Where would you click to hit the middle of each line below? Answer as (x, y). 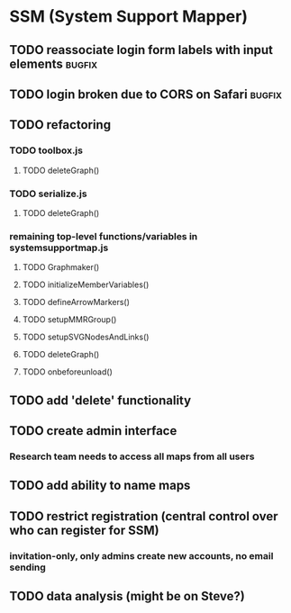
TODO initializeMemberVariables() (86, 284)
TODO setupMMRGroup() (69, 320)
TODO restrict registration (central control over (144, 516)
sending (28, 567)
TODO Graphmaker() (61, 267)
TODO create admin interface (93, 431)
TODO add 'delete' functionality (100, 400)
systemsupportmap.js (59, 248)
